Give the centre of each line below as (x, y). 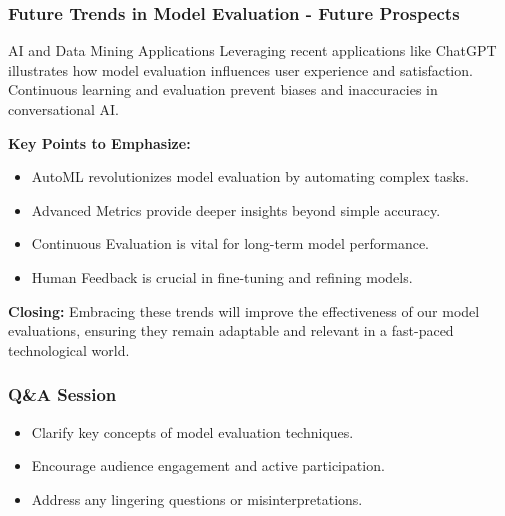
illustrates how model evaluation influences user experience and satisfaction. (240, 69)
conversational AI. (63, 109)
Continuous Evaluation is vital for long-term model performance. (230, 243)
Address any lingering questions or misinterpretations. (197, 498)
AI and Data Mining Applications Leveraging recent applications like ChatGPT (252, 50)
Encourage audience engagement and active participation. (208, 465)
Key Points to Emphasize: (99, 142)
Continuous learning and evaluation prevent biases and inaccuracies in (223, 89)
